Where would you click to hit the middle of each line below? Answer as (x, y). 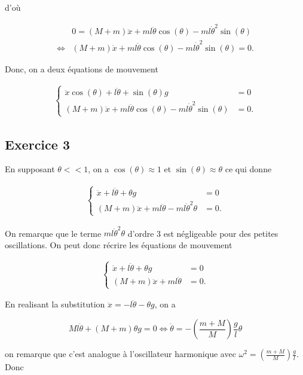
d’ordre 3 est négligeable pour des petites (203, 233)
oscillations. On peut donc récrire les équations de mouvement (119, 244)
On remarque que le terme (53, 233)
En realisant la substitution (55, 304)
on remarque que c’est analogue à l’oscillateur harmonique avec (120, 354)
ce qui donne (248, 169)
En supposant (30, 169)
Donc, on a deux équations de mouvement (82, 69)
